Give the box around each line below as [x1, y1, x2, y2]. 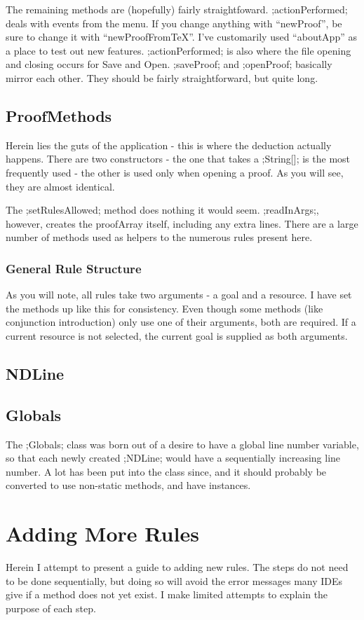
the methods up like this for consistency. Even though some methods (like [6, 301, 323, 315]
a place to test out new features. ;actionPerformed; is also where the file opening [6, 43, 351, 57]
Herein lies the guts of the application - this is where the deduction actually [6, 137, 332, 152]
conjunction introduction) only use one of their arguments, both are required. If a [6, 315, 356, 329]
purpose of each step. [6, 600, 96, 615]
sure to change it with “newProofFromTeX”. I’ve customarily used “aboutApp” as [6, 29, 357, 44]
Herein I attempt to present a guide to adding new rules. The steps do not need [6, 560, 349, 574]
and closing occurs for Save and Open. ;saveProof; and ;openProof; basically [6, 57, 332, 71]
